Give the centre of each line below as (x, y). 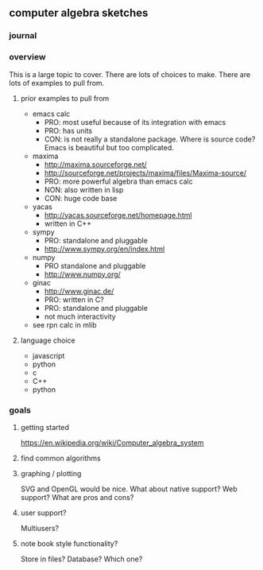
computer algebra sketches (79, 13)
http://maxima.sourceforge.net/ (96, 164)
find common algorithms (61, 458)
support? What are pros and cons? (77, 497)
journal (23, 36)
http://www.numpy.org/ (83, 274)
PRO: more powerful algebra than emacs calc (118, 181)
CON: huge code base (81, 198)
